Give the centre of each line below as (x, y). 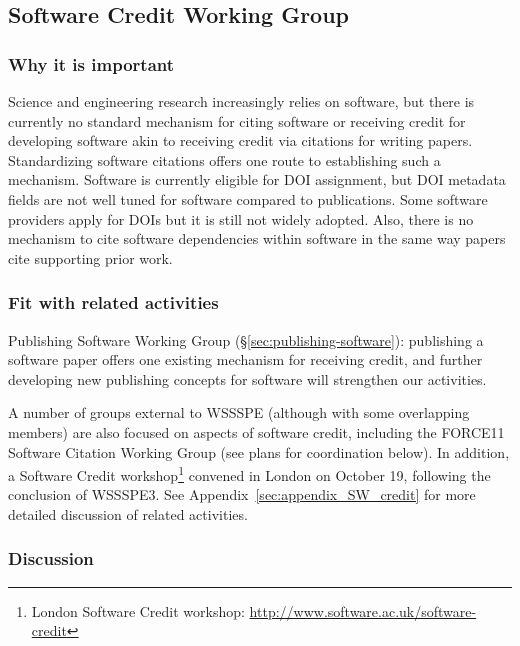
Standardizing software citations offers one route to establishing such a (224, 159)
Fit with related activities (113, 302)
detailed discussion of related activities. (128, 513)
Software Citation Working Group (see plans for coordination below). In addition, (259, 451)
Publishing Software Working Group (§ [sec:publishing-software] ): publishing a (246, 339)
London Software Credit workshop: (138, 610)
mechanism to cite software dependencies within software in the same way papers (257, 238)
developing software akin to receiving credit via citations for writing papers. (240, 140)
